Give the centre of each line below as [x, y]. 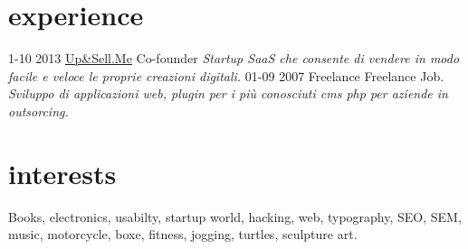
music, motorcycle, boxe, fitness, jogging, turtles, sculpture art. [183, 234]
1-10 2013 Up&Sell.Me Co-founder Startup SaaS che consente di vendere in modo [234, 58]
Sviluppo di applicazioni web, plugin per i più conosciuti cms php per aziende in [228, 93]
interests [62, 173]
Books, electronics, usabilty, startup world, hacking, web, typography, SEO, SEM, [235, 216]
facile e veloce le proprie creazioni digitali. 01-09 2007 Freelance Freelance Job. [226, 75]
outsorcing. [38, 111]
